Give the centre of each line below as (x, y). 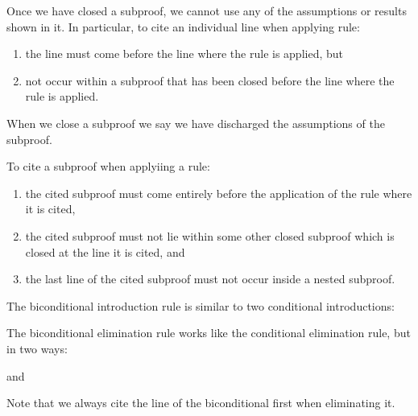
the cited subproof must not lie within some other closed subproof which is (210, 235)
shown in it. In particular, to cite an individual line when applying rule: (183, 26)
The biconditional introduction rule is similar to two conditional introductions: (201, 305)
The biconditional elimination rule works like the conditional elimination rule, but (209, 333)
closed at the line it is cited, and (105, 251)
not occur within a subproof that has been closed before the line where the (210, 80)
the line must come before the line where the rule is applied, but (184, 54)
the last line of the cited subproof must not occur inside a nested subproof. (210, 279)
